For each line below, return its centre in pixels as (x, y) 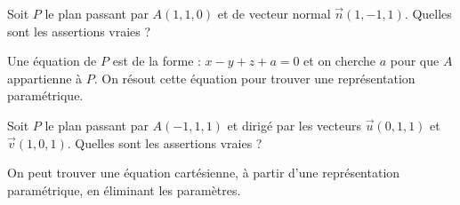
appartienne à (45, 78)
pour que (415, 61)
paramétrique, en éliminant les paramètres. (124, 189)
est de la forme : (157, 61)
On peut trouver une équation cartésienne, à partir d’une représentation (204, 173)
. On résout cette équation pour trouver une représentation (254, 78)
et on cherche (340, 61)
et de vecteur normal (274, 13)
